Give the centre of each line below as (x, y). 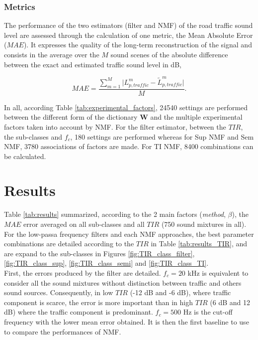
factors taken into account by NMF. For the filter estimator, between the (115, 126)
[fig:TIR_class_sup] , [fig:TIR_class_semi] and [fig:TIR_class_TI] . (106, 263)
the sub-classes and (33, 136)
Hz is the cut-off (208, 312)
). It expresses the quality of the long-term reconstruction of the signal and (138, 45)
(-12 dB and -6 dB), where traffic (180, 292)
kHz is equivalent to (218, 272)
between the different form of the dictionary (71, 117)
